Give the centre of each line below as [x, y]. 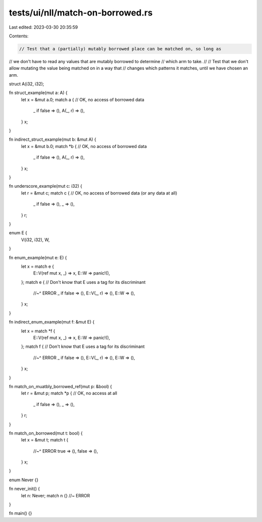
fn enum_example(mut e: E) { [38, 258]
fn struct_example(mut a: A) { [38, 93]
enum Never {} [24, 480]
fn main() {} [21, 513]
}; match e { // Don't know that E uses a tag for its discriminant [83, 282]
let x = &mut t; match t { [45, 440]
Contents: [19, 36]
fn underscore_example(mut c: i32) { [46, 186]
